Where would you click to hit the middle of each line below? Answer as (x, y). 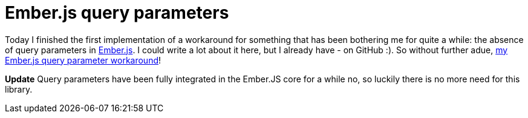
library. (19, 89)
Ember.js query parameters (117, 13)
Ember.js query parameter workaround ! (83, 60)
